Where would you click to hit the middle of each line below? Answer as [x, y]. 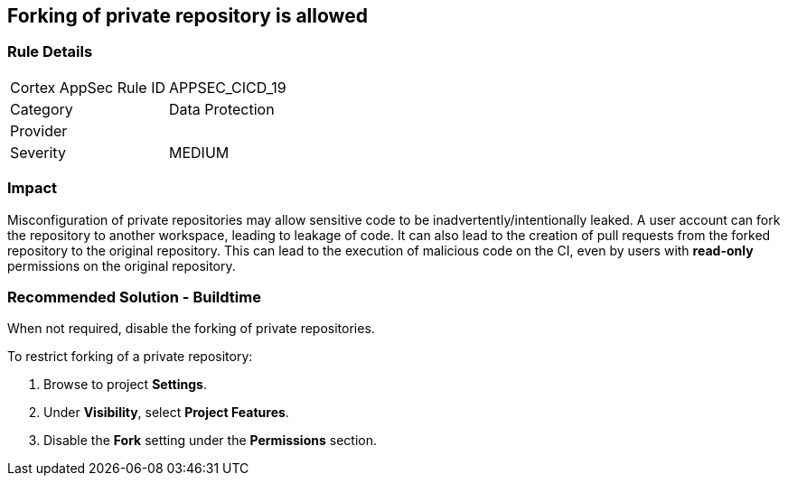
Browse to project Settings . [125, 385]
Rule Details [50, 52]
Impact [33, 188]
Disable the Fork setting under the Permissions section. [210, 441]
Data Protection [222, 109]
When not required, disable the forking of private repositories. [191, 329]
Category [42, 109]
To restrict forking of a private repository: [130, 357]
